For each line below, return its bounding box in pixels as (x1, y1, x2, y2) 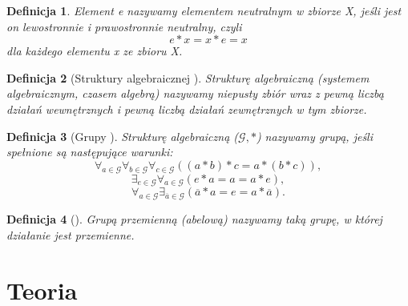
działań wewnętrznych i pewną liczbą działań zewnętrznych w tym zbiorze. (6, 100, 367, 117)
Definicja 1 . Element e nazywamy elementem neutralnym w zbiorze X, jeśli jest (6, 2, 402, 18)
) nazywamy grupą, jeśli (256, 127, 373, 144)
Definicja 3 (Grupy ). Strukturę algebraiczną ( (6, 127, 239, 144)
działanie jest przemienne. (6, 226, 135, 243)
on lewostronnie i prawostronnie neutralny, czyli (6, 18, 242, 34)
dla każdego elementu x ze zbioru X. (6, 42, 183, 59)
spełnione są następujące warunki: (6, 143, 173, 160)
